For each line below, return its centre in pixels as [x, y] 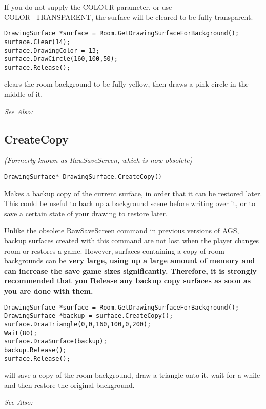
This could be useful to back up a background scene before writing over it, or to [130, 203]
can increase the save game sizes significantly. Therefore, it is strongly [130, 270]
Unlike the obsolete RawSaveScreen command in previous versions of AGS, [122, 230]
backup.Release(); [35, 350]
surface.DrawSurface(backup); [56, 342]
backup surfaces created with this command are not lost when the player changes [132, 241]
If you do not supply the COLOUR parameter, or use [88, 7]
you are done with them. [49, 291]
